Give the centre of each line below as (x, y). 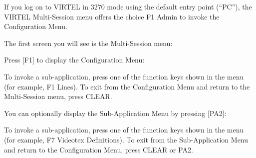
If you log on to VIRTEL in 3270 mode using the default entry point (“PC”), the (128, 6)
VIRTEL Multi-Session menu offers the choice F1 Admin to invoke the (112, 16)
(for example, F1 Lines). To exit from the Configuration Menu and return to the (127, 86)
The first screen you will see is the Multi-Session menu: (88, 43)
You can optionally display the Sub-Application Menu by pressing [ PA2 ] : (115, 113)
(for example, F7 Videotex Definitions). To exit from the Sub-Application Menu (126, 139)
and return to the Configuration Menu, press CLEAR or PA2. (99, 149)
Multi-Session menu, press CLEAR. (58, 96)
